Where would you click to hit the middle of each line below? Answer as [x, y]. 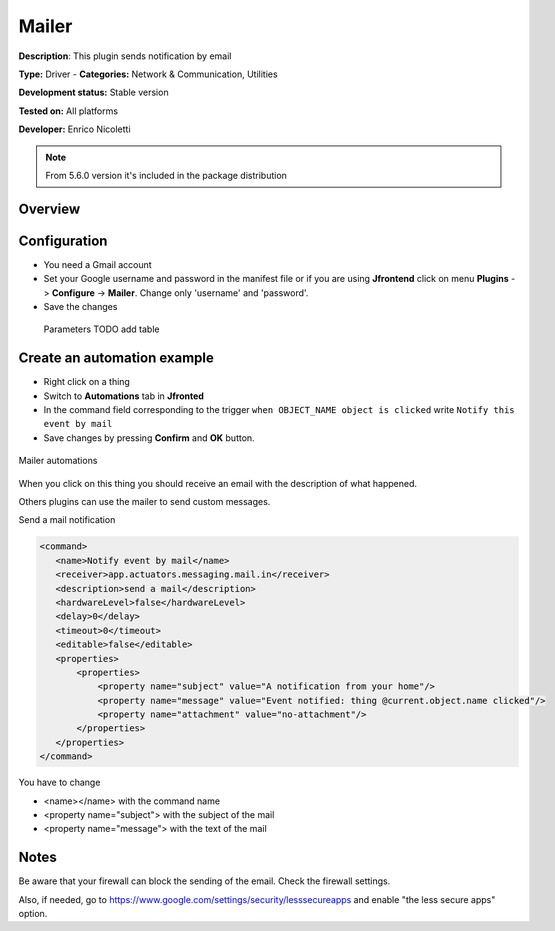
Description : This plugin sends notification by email [125, 56]
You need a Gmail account [97, 264]
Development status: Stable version [93, 92]
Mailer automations [58, 461]
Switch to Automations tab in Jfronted [124, 396]
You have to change [59, 782]
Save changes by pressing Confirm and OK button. [149, 437]
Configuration [63, 240]
